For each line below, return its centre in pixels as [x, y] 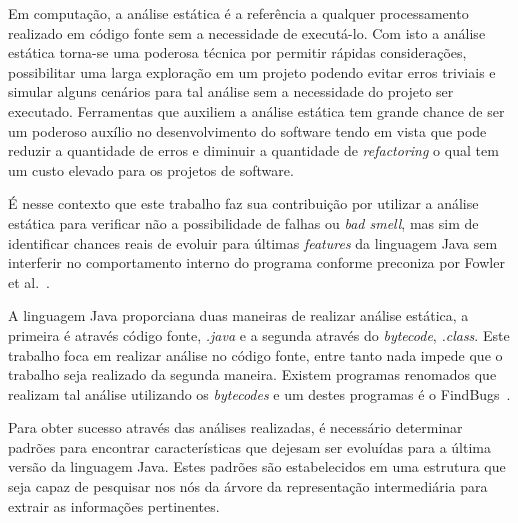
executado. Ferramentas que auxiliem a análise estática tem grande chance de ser [256, 110]
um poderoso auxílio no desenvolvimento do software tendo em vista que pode [247, 130]
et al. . [29, 281]
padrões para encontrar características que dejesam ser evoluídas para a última [249, 446]
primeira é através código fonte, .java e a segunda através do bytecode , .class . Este [259, 334]
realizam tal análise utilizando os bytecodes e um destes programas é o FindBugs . [259, 393]
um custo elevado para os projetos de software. [151, 169]
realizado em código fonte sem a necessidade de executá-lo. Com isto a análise [247, 32]
